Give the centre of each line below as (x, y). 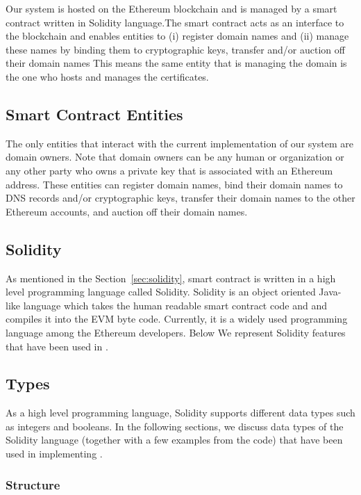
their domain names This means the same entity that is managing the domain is (176, 63)
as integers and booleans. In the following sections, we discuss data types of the (175, 426)
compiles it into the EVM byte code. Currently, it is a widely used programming (177, 319)
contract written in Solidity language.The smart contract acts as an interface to (175, 22)
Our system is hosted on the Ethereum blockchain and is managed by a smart (171, 8)
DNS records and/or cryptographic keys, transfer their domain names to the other (180, 198)
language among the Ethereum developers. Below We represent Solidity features (176, 332)
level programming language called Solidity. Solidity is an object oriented (161, 292)
